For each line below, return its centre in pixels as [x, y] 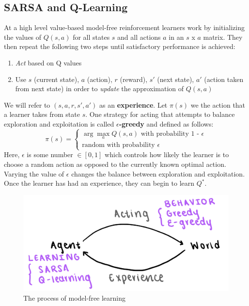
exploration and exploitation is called [59, 123]
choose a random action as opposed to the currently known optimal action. [115, 164]
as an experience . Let [133, 105]
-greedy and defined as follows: [166, 123]
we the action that [218, 105]
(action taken [224, 79]
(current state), [56, 79]
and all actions [139, 37]
